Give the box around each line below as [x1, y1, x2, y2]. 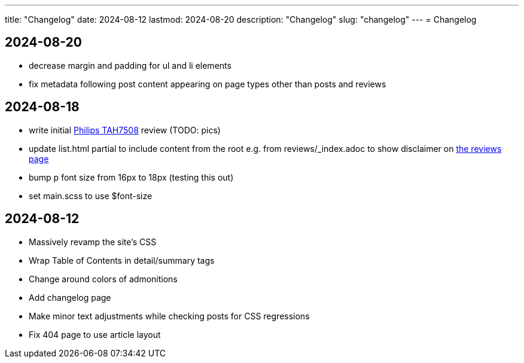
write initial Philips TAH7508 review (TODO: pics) [29, 124, 221, 135]
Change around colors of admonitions [29, 273, 178, 284]
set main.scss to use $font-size [29, 190, 153, 201]
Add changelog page [29, 292, 111, 303]
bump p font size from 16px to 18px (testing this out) [29, 172, 234, 182]
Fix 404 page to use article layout [29, 329, 161, 340]
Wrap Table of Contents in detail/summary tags [29, 255, 215, 266]
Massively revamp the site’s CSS [29, 236, 157, 247]
